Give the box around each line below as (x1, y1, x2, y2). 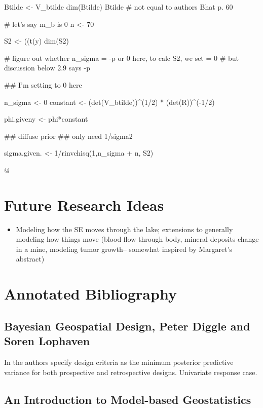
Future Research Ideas (4, 194, 164, 215)
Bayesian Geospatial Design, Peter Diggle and (4, 318, 250, 333)
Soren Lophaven (4, 333, 90, 349)
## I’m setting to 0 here (4, 79, 82, 90)
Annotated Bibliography (4, 283, 177, 304)
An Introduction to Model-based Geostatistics (4, 391, 251, 407)
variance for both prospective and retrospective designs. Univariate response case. (4, 366, 257, 377)
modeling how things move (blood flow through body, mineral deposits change (16, 234, 259, 244)
